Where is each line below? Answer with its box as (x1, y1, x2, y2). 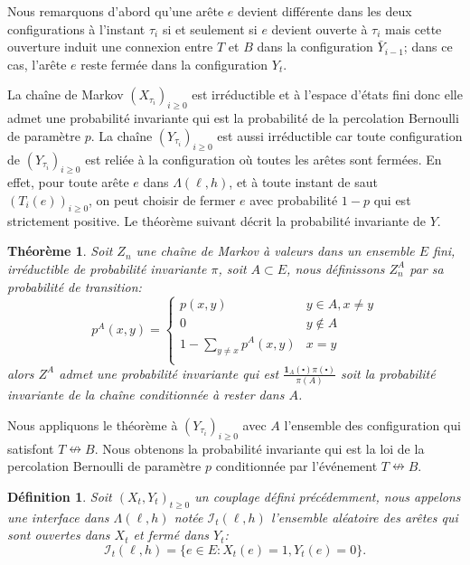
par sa (409, 259, 444, 278)
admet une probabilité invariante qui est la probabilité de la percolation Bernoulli (7, 108, 459, 127)
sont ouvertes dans (7, 525, 110, 544)
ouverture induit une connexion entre (7, 37, 213, 56)
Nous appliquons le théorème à (7, 415, 178, 434)
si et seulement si (162, 19, 258, 38)
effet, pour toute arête (7, 173, 129, 192)
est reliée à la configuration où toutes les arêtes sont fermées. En (85, 149, 442, 168)
